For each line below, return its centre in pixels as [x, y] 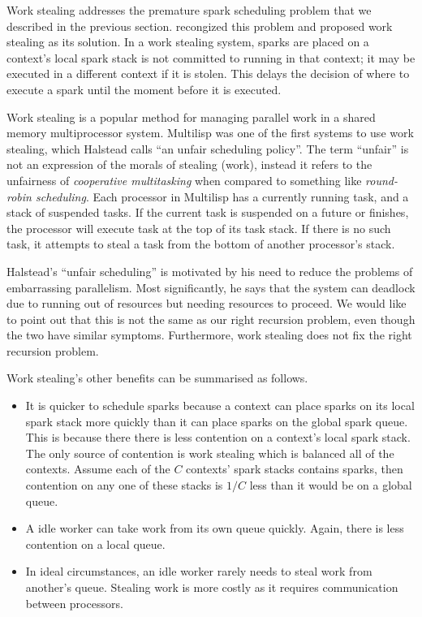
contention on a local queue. [95, 544]
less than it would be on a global [331, 485]
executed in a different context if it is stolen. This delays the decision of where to [208, 73]
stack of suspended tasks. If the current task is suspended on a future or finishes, [208, 212]
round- [382, 180]
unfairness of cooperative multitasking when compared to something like [184, 180]
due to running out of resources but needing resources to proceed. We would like [207, 303]
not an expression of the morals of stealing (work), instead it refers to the [189, 164]
